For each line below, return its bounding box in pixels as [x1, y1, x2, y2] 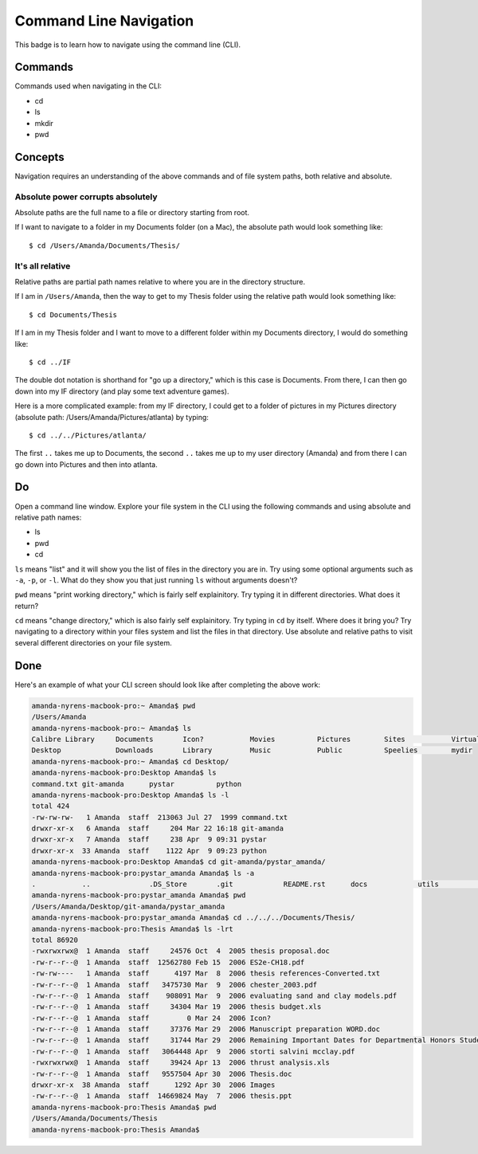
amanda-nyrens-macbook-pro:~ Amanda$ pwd [31, 701, 196, 710]
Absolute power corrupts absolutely [14, 191, 159, 202]
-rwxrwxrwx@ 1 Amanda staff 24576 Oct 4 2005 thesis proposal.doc [31, 947, 331, 956]
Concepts [14, 150, 65, 163]
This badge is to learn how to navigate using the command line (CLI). [14, 40, 241, 49]
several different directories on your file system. [14, 638, 172, 647]
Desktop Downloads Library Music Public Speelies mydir [31, 746, 473, 755]
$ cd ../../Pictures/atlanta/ [29, 430, 147, 440]
